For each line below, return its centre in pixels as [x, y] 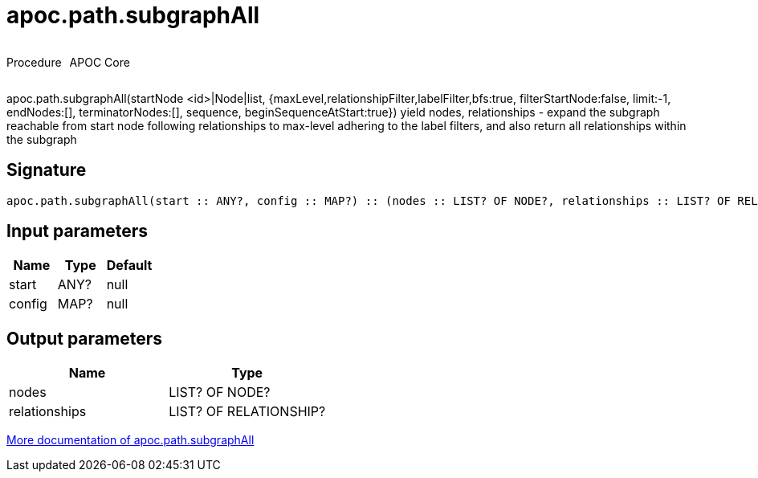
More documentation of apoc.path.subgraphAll [130, 440]
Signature [47, 170]
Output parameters [84, 338]
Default [129, 266]
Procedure [34, 62]
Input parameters [77, 231]
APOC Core [100, 62]
